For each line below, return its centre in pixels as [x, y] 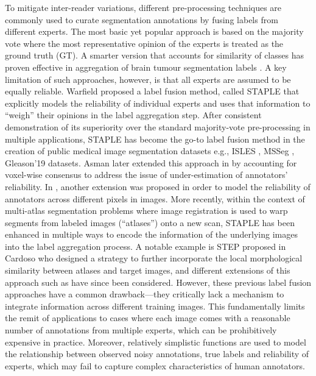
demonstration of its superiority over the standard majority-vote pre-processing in [158, 126]
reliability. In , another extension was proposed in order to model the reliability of [158, 186]
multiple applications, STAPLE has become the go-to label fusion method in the [155, 139]
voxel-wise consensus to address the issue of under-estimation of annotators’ [146, 175]
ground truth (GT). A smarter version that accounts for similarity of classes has [154, 55]
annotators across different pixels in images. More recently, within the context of [155, 198]
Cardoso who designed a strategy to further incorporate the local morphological [154, 258]
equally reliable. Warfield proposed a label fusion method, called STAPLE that [152, 91]
